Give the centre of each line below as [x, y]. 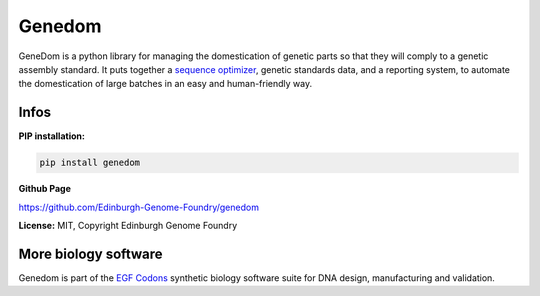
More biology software [91, 253]
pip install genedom [89, 163]
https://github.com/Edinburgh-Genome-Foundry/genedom [139, 207]
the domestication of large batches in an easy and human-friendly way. [165, 84]
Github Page [45, 189]
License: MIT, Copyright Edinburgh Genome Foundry [128, 225]
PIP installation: [51, 136]
